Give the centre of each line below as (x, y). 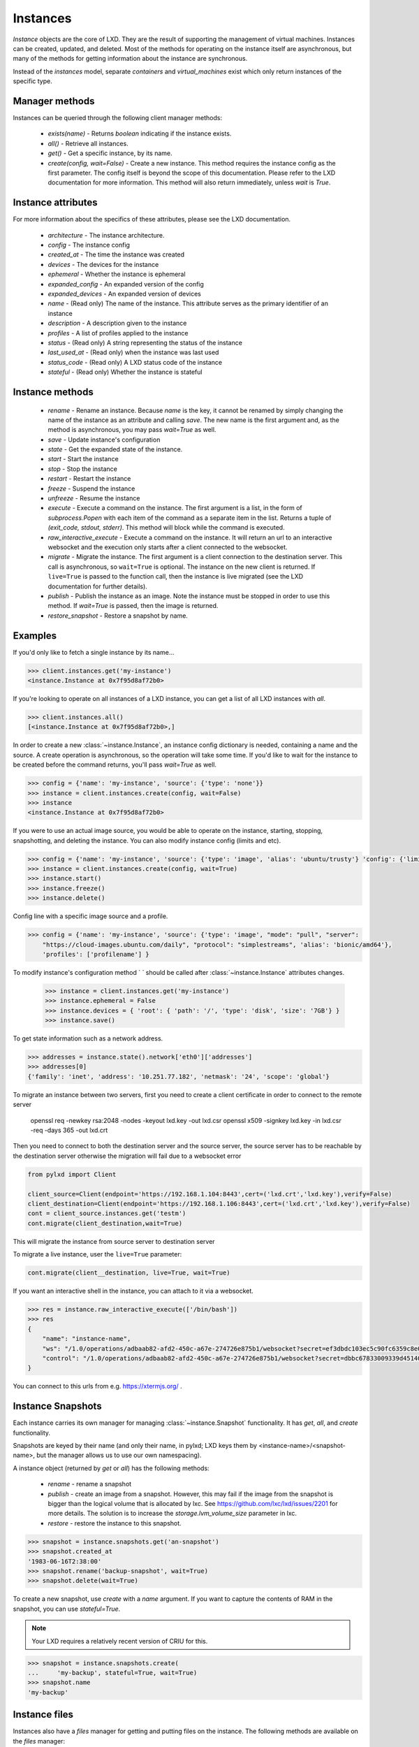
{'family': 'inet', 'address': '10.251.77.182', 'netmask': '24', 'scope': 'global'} (178, 1077)
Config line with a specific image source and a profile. (90, 916)
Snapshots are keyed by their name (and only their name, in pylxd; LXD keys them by (135, 1446)
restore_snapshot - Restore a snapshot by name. (118, 616)
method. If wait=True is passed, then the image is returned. (133, 606)
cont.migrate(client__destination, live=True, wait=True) (129, 1273)
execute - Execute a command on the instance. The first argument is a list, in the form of (175, 508)
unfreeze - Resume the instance (94, 498)
